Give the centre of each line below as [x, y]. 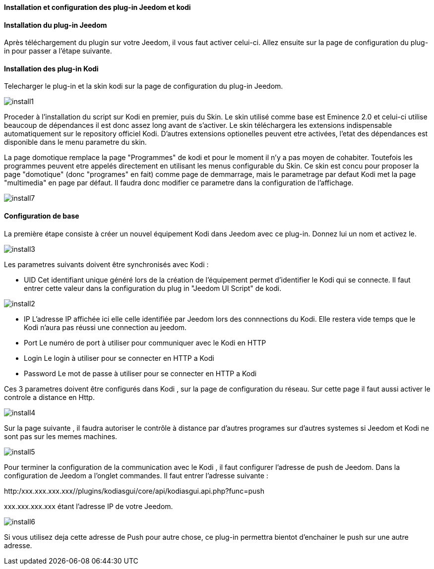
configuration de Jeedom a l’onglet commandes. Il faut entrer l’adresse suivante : [136, 475]
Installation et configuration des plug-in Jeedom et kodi [97, 7]
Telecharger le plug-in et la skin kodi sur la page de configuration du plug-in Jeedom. [144, 86]
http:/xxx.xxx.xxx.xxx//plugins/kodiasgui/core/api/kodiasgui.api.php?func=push [134, 491]
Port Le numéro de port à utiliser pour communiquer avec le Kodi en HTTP [145, 342]
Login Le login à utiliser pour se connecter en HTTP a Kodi [119, 358]
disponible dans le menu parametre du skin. [75, 142]
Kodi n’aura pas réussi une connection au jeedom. [105, 327]
